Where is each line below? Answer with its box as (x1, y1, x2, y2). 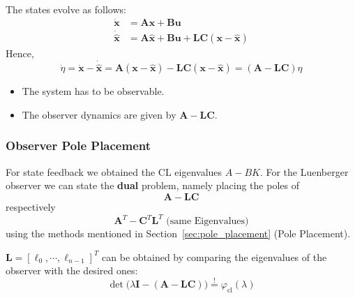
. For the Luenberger (259, 164, 349, 179)
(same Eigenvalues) (166, 216, 249, 227)
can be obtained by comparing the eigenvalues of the (102, 249, 327, 264)
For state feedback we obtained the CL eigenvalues (6, 164, 222, 179)
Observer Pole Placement (6, 137, 151, 154)
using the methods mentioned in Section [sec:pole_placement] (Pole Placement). (6, 226, 351, 241)
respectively (6, 199, 56, 214)
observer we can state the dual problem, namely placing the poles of (6, 178, 299, 193)
